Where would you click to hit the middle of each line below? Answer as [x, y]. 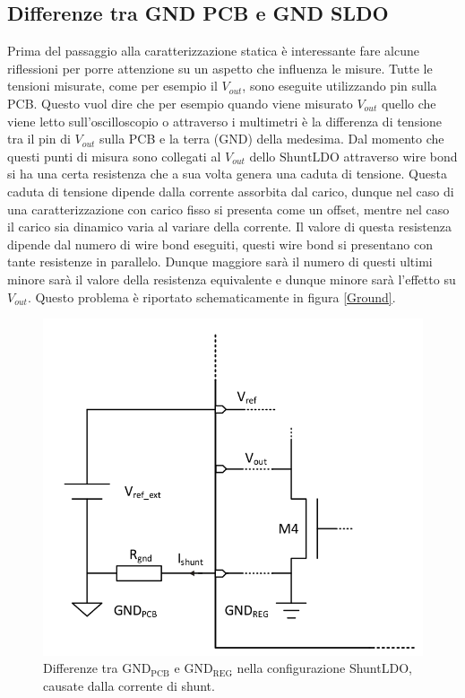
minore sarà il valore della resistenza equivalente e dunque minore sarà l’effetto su [232, 279]
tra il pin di [39, 139]
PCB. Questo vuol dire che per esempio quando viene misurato [180, 103]
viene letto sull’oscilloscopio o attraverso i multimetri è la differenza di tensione [225, 121]
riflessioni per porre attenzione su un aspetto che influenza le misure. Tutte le [220, 68]
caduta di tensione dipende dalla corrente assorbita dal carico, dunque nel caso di [231, 191]
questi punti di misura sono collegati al [114, 156]
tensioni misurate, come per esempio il [112, 86]
